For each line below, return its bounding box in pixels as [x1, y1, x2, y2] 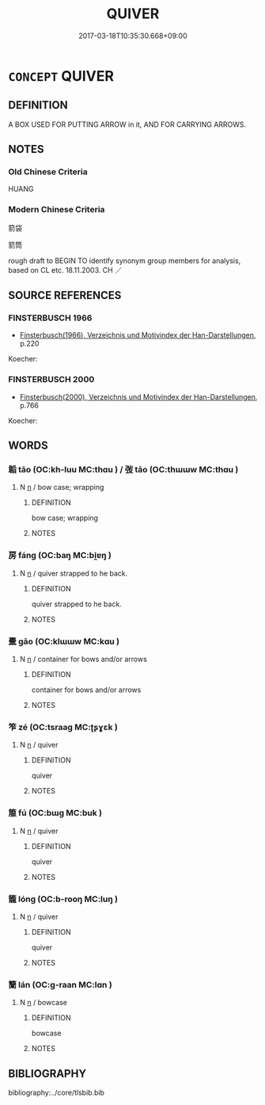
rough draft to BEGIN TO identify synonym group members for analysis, [8, 255, 241, 266]
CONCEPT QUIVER [8, 67, 115, 85]
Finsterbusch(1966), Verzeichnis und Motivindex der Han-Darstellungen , [19, 331, 256, 340]
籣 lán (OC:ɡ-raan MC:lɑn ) [8, 979, 112, 990]
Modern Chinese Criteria [8, 204, 105, 215]
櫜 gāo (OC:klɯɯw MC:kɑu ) [8, 636, 120, 647]
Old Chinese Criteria [8, 166, 89, 178]
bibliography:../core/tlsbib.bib [8, 1088, 105, 1097]
